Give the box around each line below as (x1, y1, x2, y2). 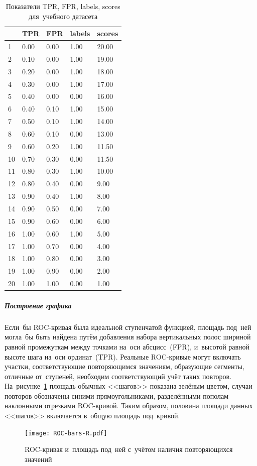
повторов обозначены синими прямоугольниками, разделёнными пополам (5, 390, 229, 401)
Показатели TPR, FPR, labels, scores (6, 1, 120, 11)
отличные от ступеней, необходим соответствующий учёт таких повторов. (5, 371, 232, 381)
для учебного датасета (29, 11, 98, 21)
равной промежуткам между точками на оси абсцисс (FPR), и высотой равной (5, 341, 250, 352)
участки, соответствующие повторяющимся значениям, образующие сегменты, (5, 361, 244, 372)
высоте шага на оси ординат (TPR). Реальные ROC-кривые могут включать (5, 351, 241, 362)
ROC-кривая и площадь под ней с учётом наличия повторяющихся (25, 444, 233, 454)
